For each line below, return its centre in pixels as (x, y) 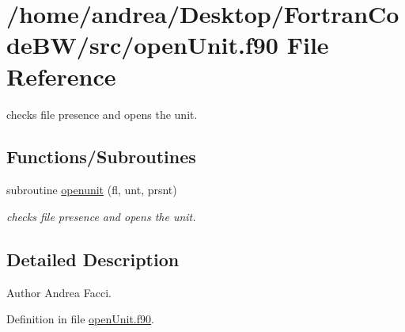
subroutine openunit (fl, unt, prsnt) (92, 190)
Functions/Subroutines (101, 156)
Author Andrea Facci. (59, 292)
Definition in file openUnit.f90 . (80, 319)
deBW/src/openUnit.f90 (142, 45)
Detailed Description (93, 259)
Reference (61, 76)
